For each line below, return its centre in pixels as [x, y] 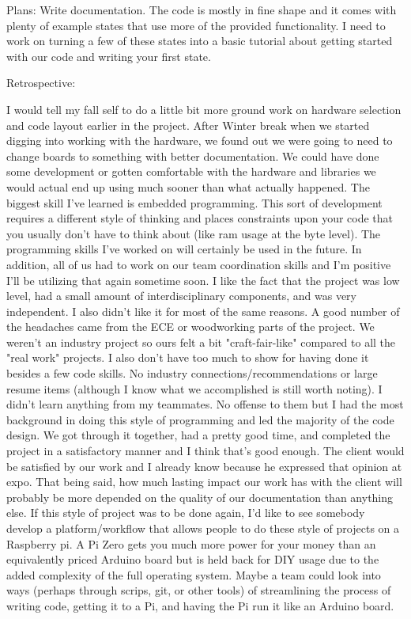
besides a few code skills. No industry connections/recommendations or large [192, 373]
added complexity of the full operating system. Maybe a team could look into [194, 574]
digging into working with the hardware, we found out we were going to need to [200, 141]
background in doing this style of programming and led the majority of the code [200, 419]
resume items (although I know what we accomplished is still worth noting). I [194, 388]
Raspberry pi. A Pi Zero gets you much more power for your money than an [191, 543]
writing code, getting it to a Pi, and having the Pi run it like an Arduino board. [200, 605]
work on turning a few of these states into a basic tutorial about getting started [200, 41]
